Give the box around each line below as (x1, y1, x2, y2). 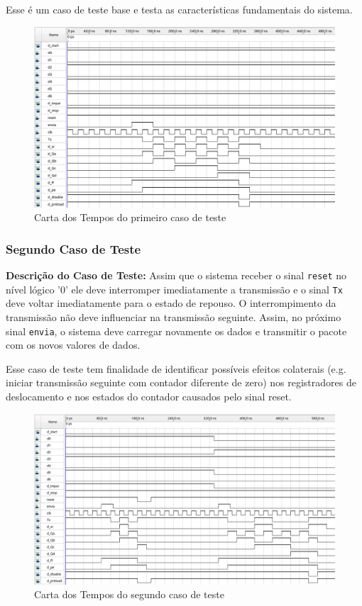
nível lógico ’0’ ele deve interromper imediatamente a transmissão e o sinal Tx (6, 281, 343, 296)
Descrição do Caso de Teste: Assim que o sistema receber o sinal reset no (6, 268, 347, 283)
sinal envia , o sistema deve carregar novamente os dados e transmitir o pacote (6, 323, 347, 338)
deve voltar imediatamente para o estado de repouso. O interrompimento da (6, 296, 336, 310)
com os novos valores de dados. (6, 337, 141, 352)
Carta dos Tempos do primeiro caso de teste (34, 210, 226, 225)
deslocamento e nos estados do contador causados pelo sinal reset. (6, 389, 292, 403)
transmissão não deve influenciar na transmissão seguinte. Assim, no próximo (6, 309, 341, 324)
